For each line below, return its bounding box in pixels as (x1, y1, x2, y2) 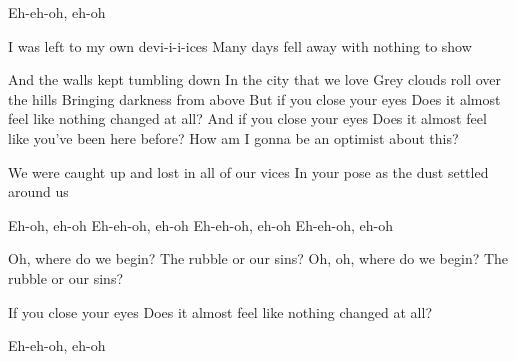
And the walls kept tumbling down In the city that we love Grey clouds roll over (8, 69, 502, 90)
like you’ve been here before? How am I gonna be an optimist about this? (8, 127, 459, 148)
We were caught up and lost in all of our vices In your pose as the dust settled (8, 161, 489, 182)
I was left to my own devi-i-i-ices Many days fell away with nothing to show (8, 35, 472, 56)
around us (8, 181, 69, 202)
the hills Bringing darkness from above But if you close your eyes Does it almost (8, 88, 501, 109)
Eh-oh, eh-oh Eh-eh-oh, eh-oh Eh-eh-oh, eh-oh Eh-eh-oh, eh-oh (8, 214, 394, 235)
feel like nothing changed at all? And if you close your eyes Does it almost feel (8, 108, 487, 129)
